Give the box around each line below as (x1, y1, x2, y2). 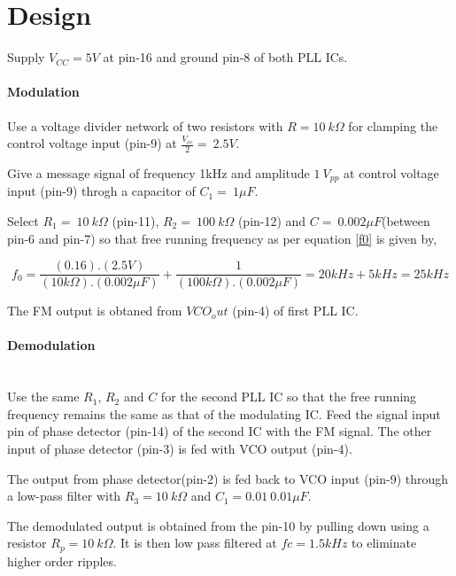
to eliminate (352, 533, 417, 552)
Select (7, 211, 39, 230)
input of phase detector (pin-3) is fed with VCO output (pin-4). (7, 440, 352, 457)
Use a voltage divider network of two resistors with (7, 116, 283, 135)
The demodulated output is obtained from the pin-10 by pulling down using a (7, 516, 429, 534)
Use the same (7, 387, 80, 406)
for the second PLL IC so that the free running (160, 387, 417, 406)
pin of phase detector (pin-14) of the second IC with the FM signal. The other (7, 422, 432, 440)
